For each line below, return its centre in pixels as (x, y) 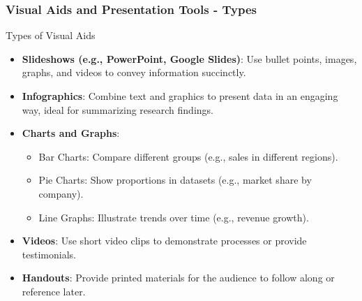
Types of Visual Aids (51, 35)
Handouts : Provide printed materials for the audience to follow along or (178, 278)
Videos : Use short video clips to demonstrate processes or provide (164, 241)
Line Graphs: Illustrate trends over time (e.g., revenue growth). (174, 217)
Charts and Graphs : (71, 133)
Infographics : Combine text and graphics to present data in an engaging (180, 96)
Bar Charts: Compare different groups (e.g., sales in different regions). (188, 156)
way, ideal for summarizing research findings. (118, 109)
